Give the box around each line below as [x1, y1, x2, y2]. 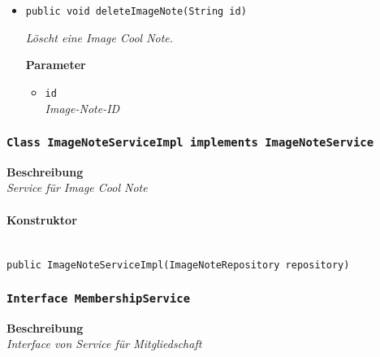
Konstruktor [6, 211, 77, 228]
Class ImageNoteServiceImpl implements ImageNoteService [6, 136, 374, 150]
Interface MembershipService [6, 292, 191, 306]
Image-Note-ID [45, 99, 120, 116]
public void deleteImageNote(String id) [25, 6, 247, 17]
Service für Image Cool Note [6, 179, 148, 196]
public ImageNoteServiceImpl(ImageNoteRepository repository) [6, 259, 350, 272]
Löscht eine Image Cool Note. [25, 28, 174, 46]
